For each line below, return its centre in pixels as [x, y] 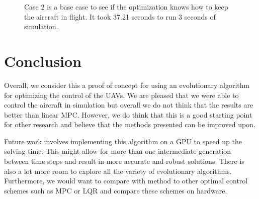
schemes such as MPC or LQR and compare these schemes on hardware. [116, 190]
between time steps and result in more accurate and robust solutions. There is [124, 161]
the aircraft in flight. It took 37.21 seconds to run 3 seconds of [120, 16]
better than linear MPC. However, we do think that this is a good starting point [128, 114]
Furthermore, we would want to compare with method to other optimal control [126, 181]
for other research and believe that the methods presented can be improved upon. [130, 124]
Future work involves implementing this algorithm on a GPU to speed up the [123, 141]
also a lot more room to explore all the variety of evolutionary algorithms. [118, 171]
